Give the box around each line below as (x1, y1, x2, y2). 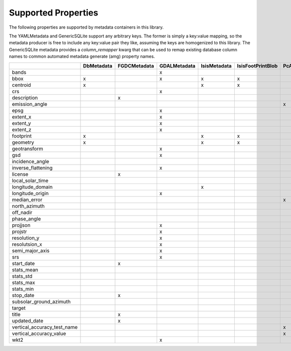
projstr (12, 228, 27, 235)
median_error (12, 196, 43, 203)
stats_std (12, 272, 32, 279)
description (12, 94, 38, 101)
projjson (12, 221, 31, 228)
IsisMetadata (200, 62, 232, 69)
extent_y (12, 119, 31, 126)
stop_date (12, 292, 35, 299)
